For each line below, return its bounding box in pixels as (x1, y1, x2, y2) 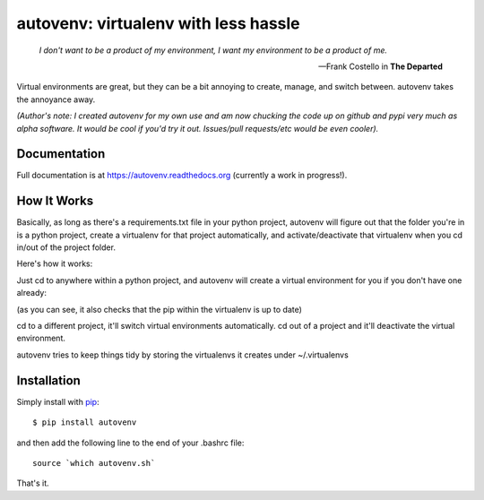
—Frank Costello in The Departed (318, 61, 443, 72)
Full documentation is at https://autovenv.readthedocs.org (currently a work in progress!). (16, 170, 348, 181)
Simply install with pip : (16, 396, 99, 407)
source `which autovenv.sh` (32, 458, 156, 468)
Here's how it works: (16, 258, 93, 269)
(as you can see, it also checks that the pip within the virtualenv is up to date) (16, 304, 302, 315)
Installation (16, 373, 81, 388)
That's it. (16, 478, 49, 488)
